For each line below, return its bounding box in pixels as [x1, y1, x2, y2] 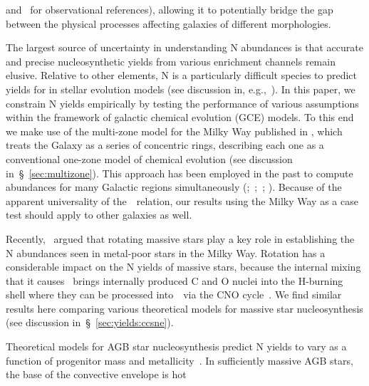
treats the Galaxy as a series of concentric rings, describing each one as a [6, 137, 324, 152]
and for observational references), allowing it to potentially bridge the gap [6, 2, 333, 16]
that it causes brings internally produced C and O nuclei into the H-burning [6, 273, 343, 288]
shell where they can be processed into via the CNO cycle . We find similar [6, 287, 342, 302]
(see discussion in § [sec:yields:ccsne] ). [6, 315, 174, 330]
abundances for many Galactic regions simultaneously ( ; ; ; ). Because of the [6, 179, 342, 194]
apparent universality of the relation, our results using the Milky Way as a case [6, 193, 358, 208]
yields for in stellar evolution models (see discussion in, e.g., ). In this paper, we [6, 81, 355, 96]
